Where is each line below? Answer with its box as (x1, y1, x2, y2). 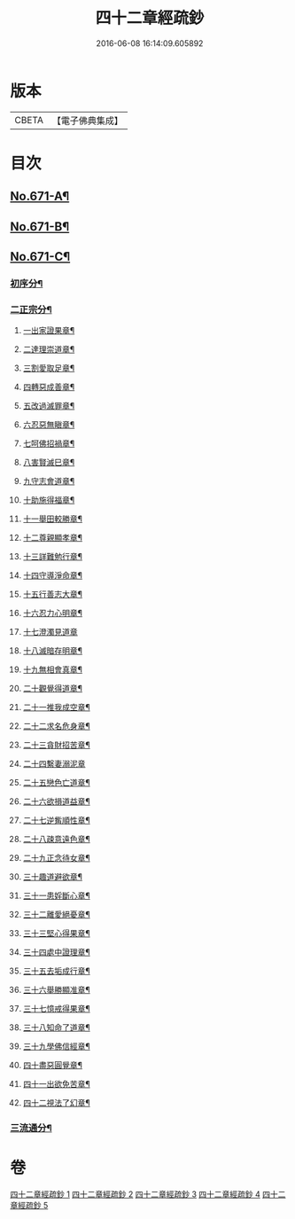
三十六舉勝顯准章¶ (22, 985, 91, 996)
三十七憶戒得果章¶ (22, 1004, 91, 1014)
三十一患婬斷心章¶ (22, 890, 91, 901)
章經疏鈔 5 (10, 1200, 49, 1211)
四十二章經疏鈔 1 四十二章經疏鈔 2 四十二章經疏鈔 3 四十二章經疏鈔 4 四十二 (10, 1189, 286, 1199)
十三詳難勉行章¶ (22, 551, 83, 562)
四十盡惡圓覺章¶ (22, 1060, 83, 1071)
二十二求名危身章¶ (22, 721, 91, 731)
